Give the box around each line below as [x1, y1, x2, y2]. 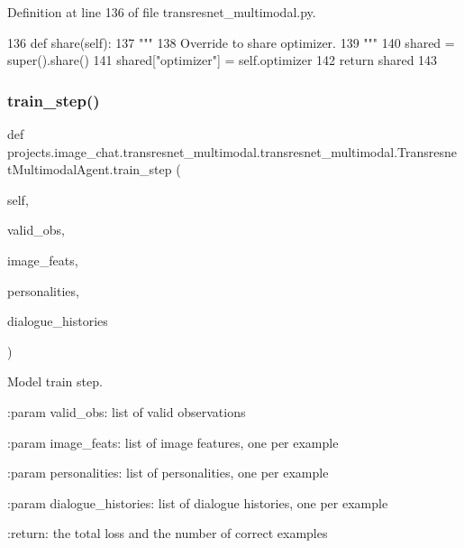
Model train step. [7, 372, 103, 391]
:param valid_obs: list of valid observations [7, 402, 246, 421]
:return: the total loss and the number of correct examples [7, 524, 328, 543]
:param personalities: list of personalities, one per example [7, 463, 329, 482]
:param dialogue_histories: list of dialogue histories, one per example [7, 493, 388, 512]
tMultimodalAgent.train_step [7, 160, 172, 179]
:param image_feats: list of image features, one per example [7, 432, 339, 451]
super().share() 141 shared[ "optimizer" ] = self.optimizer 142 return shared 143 [7, 51, 438, 70]
